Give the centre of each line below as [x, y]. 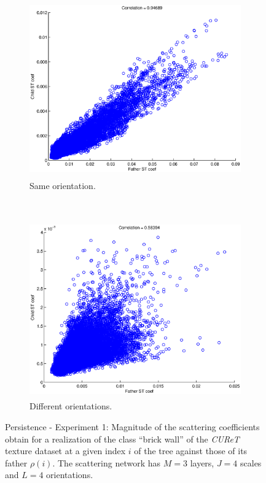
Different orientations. [71, 406]
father [16, 462]
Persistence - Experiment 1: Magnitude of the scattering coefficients [132, 426]
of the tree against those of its [191, 451]
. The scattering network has [107, 462]
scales [251, 462]
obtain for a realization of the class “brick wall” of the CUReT [122, 439]
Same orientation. [63, 185]
